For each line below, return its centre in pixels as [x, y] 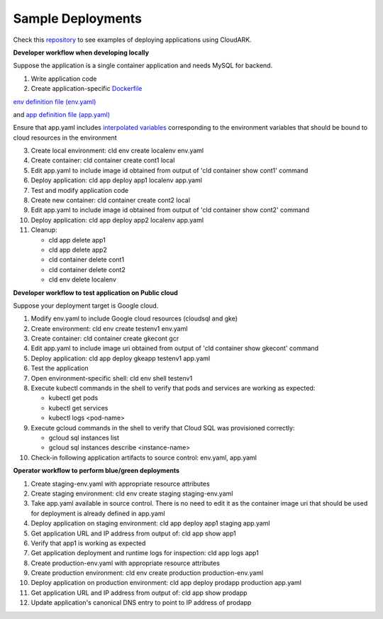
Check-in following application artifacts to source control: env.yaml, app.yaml [144, 457]
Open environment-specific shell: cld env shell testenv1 [112, 378]
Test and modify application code [80, 190]
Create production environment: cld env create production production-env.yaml [147, 573]
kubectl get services [78, 408]
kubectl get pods [73, 398]
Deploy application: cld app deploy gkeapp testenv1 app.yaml [121, 358]
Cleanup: [44, 230]
